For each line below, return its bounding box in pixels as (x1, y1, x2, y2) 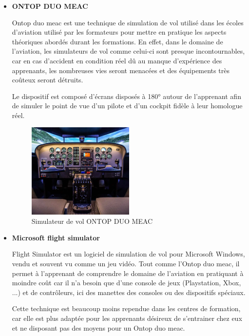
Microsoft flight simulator (12, 232, 100, 242)
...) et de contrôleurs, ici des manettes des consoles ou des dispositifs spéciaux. (12, 287, 246, 297)
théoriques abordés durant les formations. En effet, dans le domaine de (12, 36, 223, 46)
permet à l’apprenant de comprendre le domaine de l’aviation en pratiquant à (12, 268, 244, 278)
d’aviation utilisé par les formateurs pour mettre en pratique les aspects (12, 27, 227, 37)
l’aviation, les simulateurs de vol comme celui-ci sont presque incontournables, (12, 46, 245, 56)
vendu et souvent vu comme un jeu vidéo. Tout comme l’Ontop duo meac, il (12, 258, 240, 268)
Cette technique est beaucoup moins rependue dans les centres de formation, (12, 303, 241, 314)
